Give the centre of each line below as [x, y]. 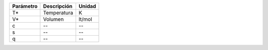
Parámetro [25, 6]
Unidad [87, 6]
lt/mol [85, 19]
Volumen [53, 19]
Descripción [58, 6]
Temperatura [58, 13]
